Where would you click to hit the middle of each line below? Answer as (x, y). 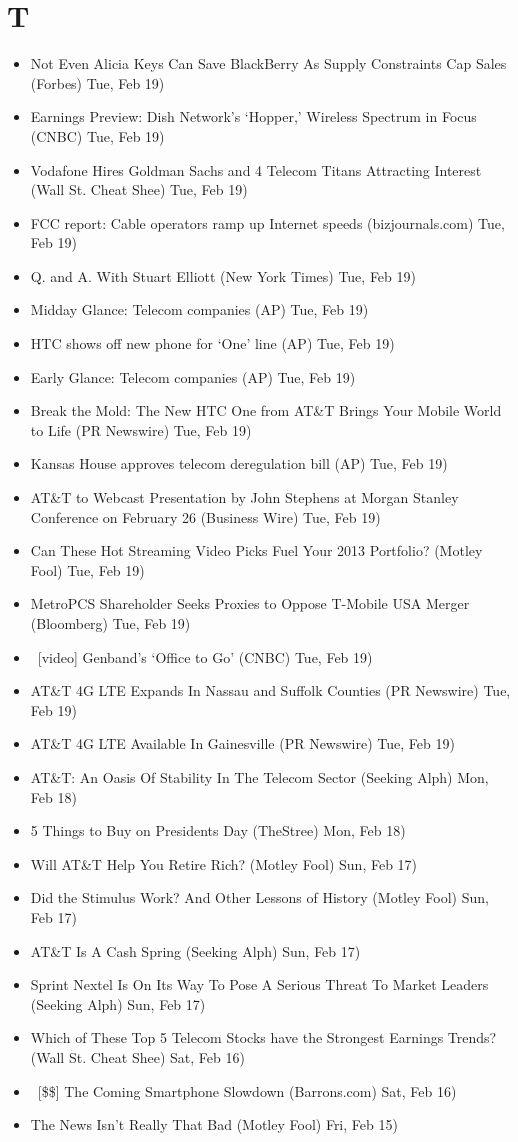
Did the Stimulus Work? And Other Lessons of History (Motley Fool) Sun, (259, 897)
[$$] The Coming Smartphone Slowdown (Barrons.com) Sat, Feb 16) (247, 1090)
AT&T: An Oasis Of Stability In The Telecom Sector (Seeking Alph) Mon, (259, 776)
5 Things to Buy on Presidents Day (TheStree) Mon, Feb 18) (218, 830)
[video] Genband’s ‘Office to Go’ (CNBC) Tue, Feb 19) (205, 656)
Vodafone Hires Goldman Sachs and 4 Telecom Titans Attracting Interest (256, 169)
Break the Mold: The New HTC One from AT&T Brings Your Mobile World (266, 410)
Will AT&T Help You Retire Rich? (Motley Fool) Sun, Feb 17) (224, 863)
